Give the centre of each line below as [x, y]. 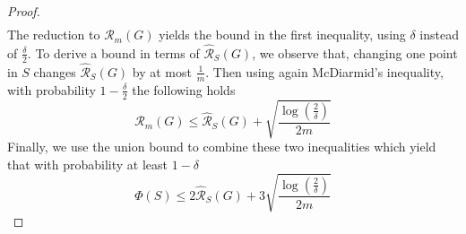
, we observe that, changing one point [355, 52]
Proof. [24, 11]
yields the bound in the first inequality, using [282, 35]
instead [439, 35]
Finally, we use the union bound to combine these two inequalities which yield [222, 147]
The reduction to [54, 35]
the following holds [184, 89]
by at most [162, 71]
